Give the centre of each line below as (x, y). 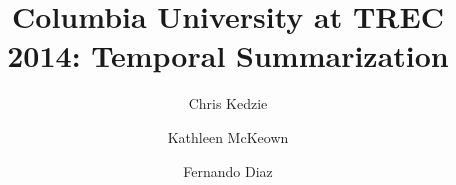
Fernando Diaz (228, 170)
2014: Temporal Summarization (228, 55)
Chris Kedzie (228, 103)
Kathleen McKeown (228, 136)
